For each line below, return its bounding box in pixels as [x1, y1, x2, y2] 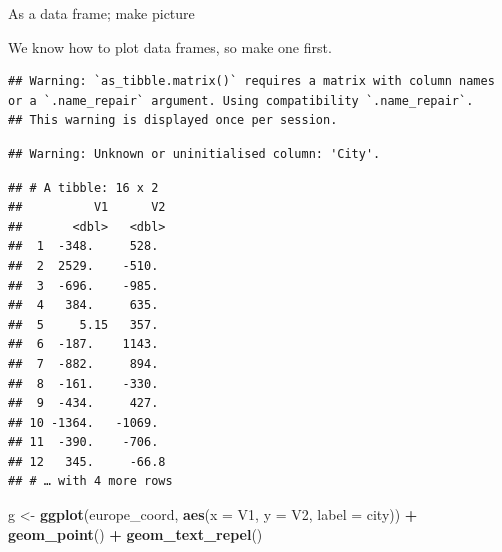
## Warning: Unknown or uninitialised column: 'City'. [8, 146, 381, 161]
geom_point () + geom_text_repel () [8, 523, 263, 544]
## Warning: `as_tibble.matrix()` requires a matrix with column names [8, 74, 495, 89]
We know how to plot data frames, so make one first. [8, 36, 332, 57]
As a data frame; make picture [8, 3, 195, 23]
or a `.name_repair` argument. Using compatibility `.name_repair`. [8, 93, 474, 108]
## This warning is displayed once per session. [8, 113, 338, 128]
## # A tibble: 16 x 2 [8, 180, 159, 195]
